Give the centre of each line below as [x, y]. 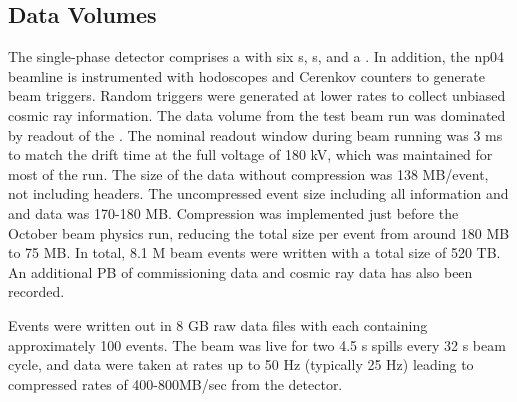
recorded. [36, 291]
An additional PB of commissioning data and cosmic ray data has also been [240, 271]
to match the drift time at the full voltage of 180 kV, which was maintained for [250, 154]
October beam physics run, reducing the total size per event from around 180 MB [259, 232]
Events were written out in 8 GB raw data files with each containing [218, 324]
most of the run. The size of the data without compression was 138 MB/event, [248, 173]
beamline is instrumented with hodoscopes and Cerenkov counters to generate [246, 75]
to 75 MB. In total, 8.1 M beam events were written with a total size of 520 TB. [254, 252]
